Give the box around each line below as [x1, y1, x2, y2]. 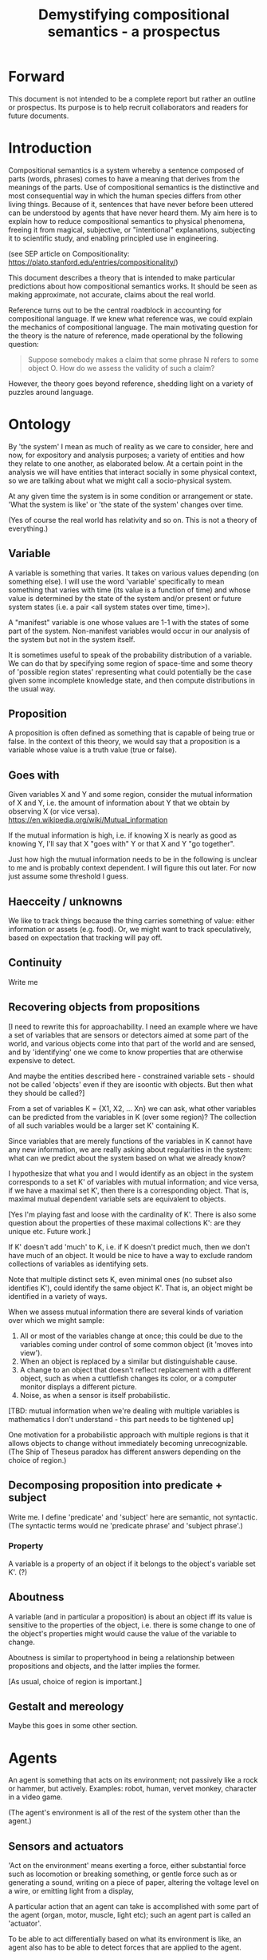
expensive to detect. [8, 1055, 76, 1065]
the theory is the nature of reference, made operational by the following [8, 330, 243, 341]
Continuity [8, 956, 62, 970]
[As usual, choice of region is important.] [8, 1676, 143, 1686]
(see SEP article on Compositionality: [8, 249, 130, 258]
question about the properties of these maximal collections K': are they [8, 1217, 241, 1228]
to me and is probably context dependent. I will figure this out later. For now [8, 863, 257, 873]
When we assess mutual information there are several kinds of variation [8, 1307, 244, 1317]
